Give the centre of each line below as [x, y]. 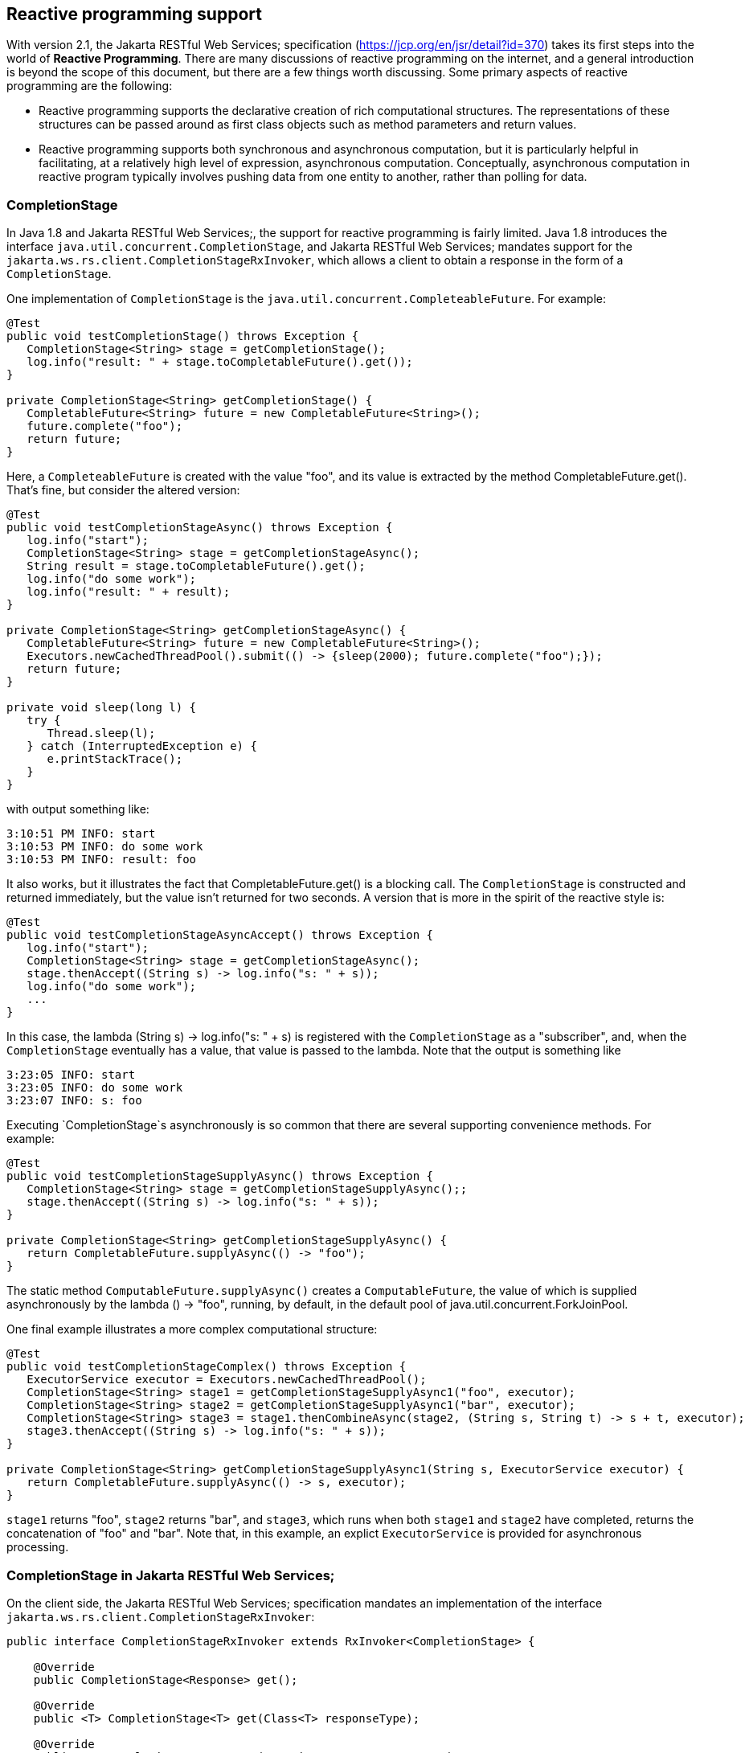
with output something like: [78, 809]
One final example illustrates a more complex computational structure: [192, 1329]
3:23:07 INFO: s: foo [74, 1101]
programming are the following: [90, 86]
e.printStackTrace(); [115, 759]
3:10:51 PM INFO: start [81, 834]
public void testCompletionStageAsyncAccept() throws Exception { [220, 935]
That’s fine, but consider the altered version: [123, 490]
